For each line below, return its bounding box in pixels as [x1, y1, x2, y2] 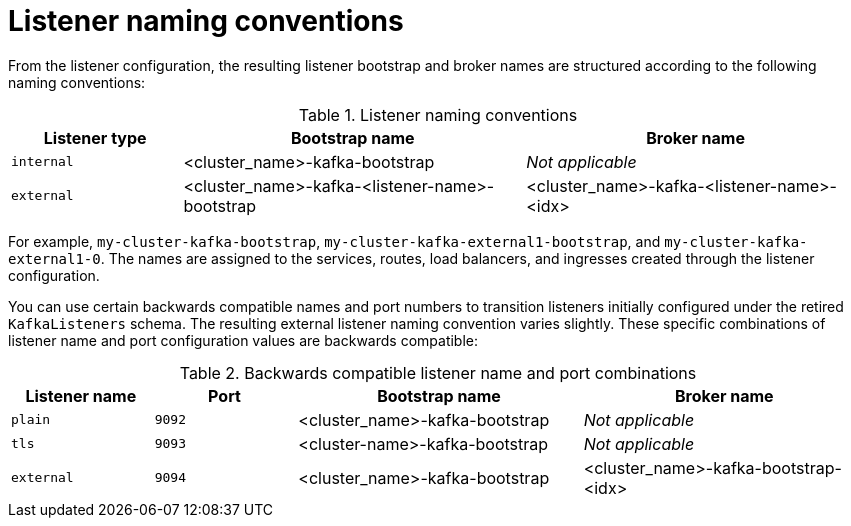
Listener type [43, 127, 147, 148]
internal [11, 154, 74, 170]
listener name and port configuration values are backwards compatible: [8, 331, 479, 349]
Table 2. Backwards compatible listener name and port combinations [179, 362, 697, 383]
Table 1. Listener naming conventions [298, 104, 578, 125]
